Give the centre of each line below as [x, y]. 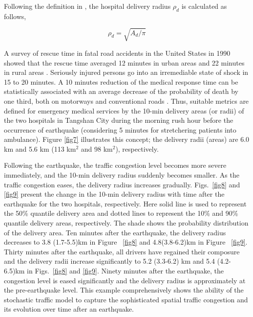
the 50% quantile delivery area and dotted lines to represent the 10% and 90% [121, 213]
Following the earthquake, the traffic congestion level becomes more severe [115, 165]
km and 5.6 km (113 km [40, 148]
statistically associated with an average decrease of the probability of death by [121, 91]
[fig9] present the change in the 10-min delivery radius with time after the [114, 194]
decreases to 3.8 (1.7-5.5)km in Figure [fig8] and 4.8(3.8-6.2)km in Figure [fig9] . [126, 242]
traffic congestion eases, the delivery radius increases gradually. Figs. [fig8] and [122, 184]
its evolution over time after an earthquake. [69, 309]
